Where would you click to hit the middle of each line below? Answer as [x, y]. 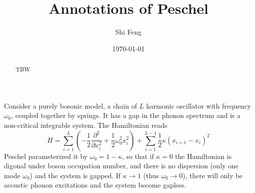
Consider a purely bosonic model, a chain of [70, 105]
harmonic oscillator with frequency [199, 105]
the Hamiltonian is [203, 156]
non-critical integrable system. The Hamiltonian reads [86, 125]
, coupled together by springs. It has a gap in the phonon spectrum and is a [126, 115]
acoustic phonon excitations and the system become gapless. [95, 185]
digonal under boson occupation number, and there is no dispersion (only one [121, 166]
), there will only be [212, 175]
